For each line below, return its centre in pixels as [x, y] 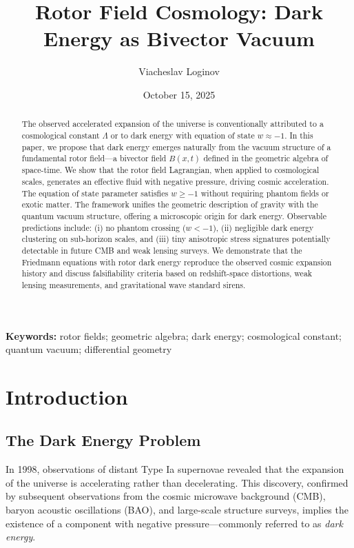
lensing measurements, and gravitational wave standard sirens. [134, 284]
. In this [299, 135]
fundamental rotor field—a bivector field [94, 158]
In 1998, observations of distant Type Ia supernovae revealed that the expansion [175, 469]
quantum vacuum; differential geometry [89, 349]
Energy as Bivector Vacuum [179, 38]
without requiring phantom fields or [265, 193]
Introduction [67, 396]
